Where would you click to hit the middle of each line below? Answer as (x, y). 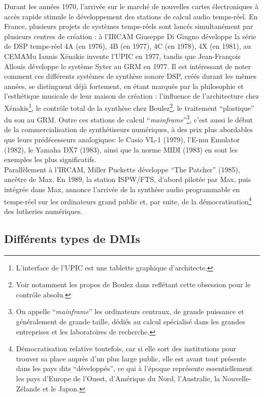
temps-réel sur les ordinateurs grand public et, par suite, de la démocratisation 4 (128, 200)
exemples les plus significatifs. (50, 159)
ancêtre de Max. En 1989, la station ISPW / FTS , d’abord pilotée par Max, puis (128, 179)
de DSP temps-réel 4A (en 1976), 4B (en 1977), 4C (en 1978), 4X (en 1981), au (127, 46)
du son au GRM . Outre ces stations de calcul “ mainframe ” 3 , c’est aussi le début (129, 119)
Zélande (28, 388)
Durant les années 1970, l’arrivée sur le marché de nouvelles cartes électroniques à (131, 6)
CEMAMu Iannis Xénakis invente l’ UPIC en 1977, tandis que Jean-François (122, 56)
